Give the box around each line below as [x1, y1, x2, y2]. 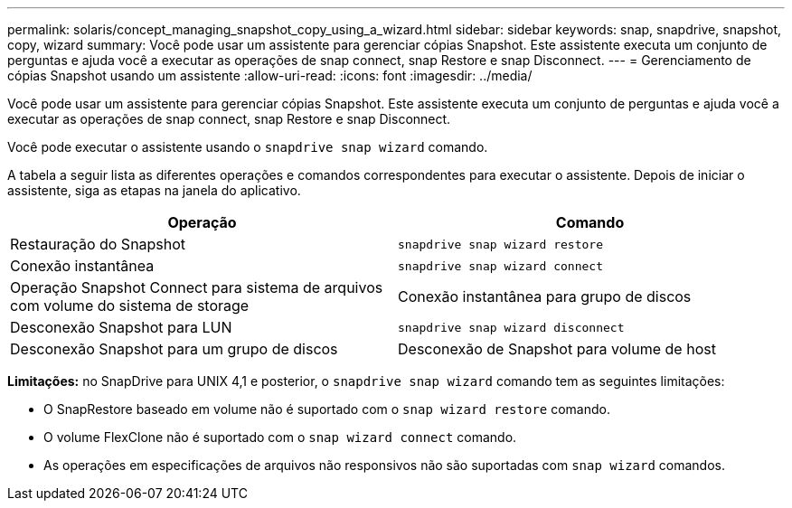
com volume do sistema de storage [10, 296, 250, 315]
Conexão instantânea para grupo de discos [398, 287, 692, 306]
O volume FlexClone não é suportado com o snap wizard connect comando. [43, 429, 517, 445]
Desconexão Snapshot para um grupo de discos [10, 340, 338, 358]
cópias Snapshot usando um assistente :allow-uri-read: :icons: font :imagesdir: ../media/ [7, 68, 533, 83]
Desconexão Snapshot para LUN [10, 318, 232, 336]
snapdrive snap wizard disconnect [398, 320, 625, 334]
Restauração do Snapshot [10, 235, 186, 253]
